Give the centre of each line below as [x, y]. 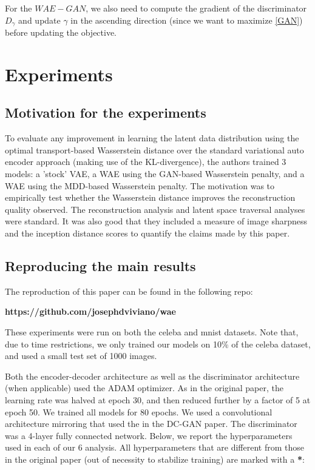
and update [39, 20]
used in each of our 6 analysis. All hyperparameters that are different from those [154, 447]
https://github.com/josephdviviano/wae [90, 311]
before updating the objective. [61, 32]
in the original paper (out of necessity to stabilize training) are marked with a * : [155, 459]
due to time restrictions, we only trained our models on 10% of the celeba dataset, [158, 344]
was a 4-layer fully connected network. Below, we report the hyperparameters [149, 435]
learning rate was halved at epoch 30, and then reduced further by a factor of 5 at [158, 399]
